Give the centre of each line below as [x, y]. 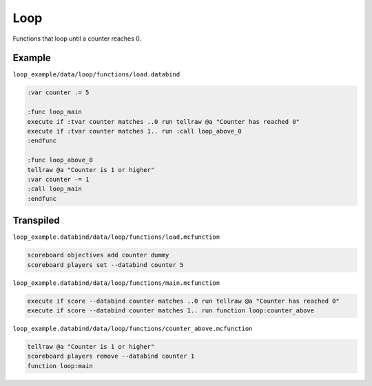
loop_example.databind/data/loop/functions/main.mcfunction [116, 283]
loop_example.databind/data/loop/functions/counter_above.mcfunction [133, 328]
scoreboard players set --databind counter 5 [105, 265]
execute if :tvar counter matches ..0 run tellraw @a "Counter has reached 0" [163, 121]
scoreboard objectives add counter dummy [98, 255]
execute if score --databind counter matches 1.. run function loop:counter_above [171, 310]
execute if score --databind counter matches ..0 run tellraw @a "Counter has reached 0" [184, 301]
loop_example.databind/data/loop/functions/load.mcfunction [116, 237]
